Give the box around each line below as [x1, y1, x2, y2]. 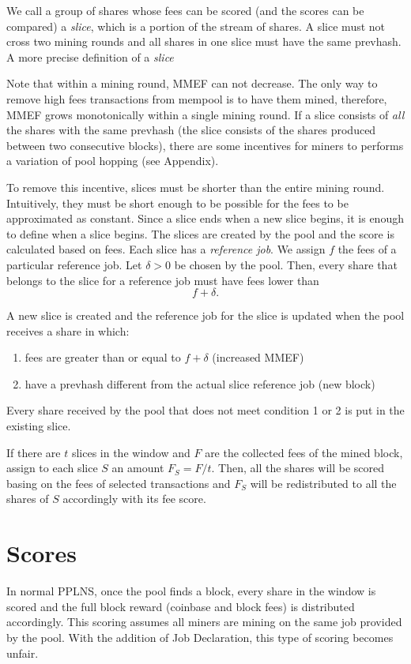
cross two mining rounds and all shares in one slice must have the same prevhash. [6, 33, 402, 50]
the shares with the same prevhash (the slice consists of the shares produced [6, 122, 376, 138]
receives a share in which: [6, 322, 130, 339]
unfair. [6, 644, 39, 661]
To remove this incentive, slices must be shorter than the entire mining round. [6, 178, 385, 195]
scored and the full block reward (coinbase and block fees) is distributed [6, 598, 355, 614]
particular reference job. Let [6, 256, 142, 272]
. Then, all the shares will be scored [211, 460, 385, 476]
